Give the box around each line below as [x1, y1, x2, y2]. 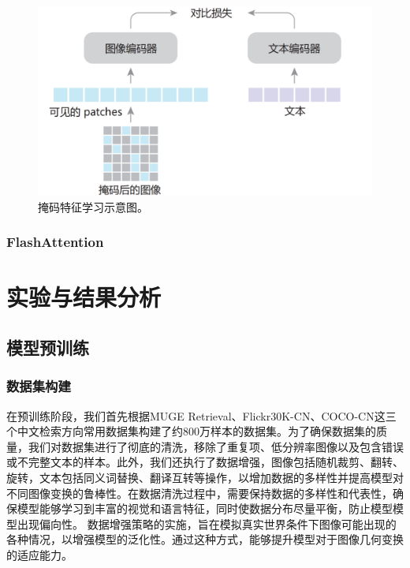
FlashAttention [6, 232, 104, 252]
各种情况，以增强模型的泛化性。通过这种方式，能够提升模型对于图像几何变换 [6, 531, 404, 547]
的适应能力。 [6, 546, 73, 562]
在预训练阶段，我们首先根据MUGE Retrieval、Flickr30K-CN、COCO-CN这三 [6, 407, 397, 424]
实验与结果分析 [6, 281, 162, 313]
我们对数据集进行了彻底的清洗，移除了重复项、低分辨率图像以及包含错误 [28, 438, 404, 454]
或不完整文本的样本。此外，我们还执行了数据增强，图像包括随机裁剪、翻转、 [6, 454, 404, 470]
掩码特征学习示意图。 [38, 198, 148, 215]
